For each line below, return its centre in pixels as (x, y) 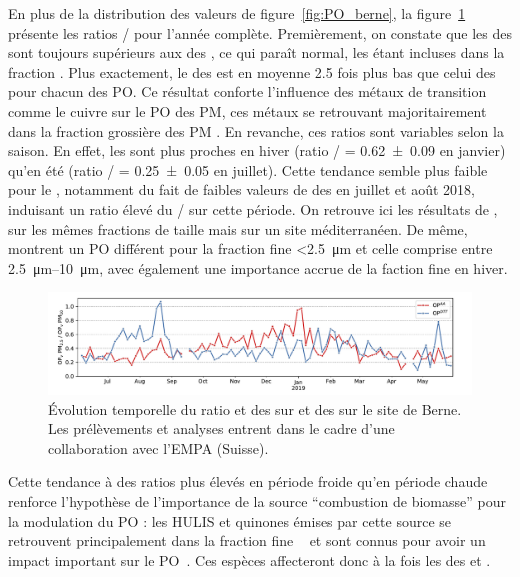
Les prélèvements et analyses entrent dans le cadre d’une (221, 428)
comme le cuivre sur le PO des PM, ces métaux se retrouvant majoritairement (247, 110)
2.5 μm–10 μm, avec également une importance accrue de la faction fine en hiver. (258, 267)
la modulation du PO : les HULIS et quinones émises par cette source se (230, 520)
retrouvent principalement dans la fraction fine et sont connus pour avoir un (247, 540)
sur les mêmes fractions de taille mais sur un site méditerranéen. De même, (238, 228)
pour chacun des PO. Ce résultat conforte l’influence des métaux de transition (247, 91)
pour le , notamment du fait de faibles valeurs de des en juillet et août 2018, (241, 189)
